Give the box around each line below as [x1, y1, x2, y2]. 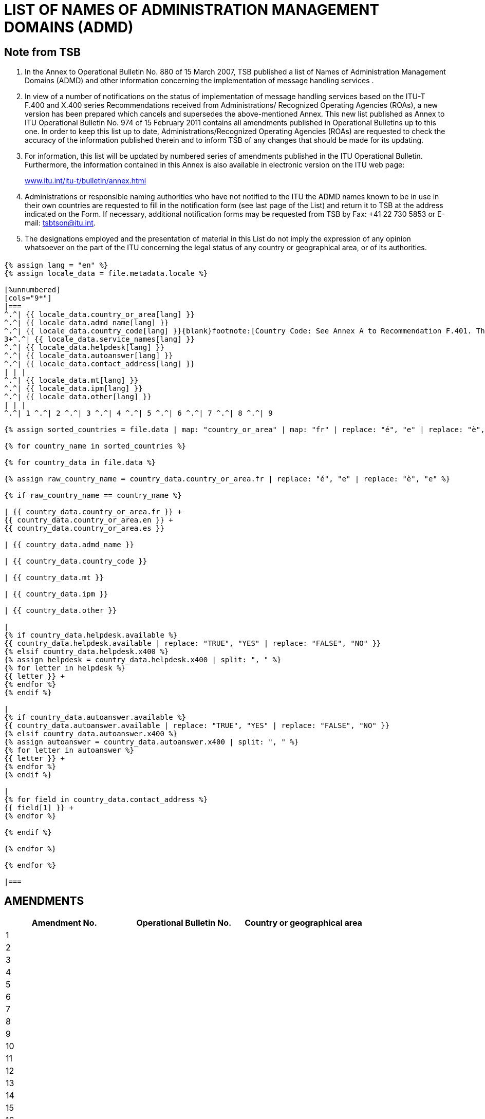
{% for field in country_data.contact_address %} [4, 795, 208, 804]
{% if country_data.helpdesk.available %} [4, 630, 178, 639]
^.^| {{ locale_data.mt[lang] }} [4, 376, 139, 384]
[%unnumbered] [4, 285, 61, 294]
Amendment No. [31, 918, 97, 928]
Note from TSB [4, 45, 81, 59]
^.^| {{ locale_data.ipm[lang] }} [4, 384, 143, 393]
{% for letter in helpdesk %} [4, 663, 126, 672]
